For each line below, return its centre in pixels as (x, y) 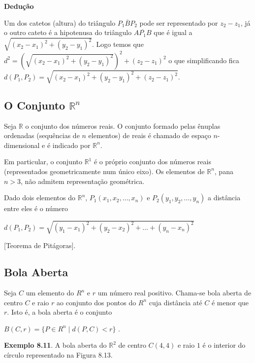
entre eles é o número (36, 208)
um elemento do (50, 293)
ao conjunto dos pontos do (96, 302)
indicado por (71, 145)
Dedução (19, 6)
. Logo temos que (118, 44)
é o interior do (224, 345)
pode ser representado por (179, 22)
